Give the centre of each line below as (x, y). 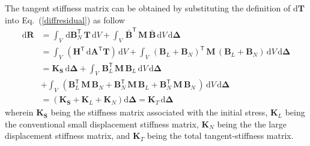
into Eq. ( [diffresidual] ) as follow (65, 19)
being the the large (252, 124)
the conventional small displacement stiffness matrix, (102, 124)
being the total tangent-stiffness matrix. (220, 136)
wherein (19, 112)
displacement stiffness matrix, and (68, 136)
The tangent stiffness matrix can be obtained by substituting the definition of (148, 8)
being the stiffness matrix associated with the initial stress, (159, 112)
